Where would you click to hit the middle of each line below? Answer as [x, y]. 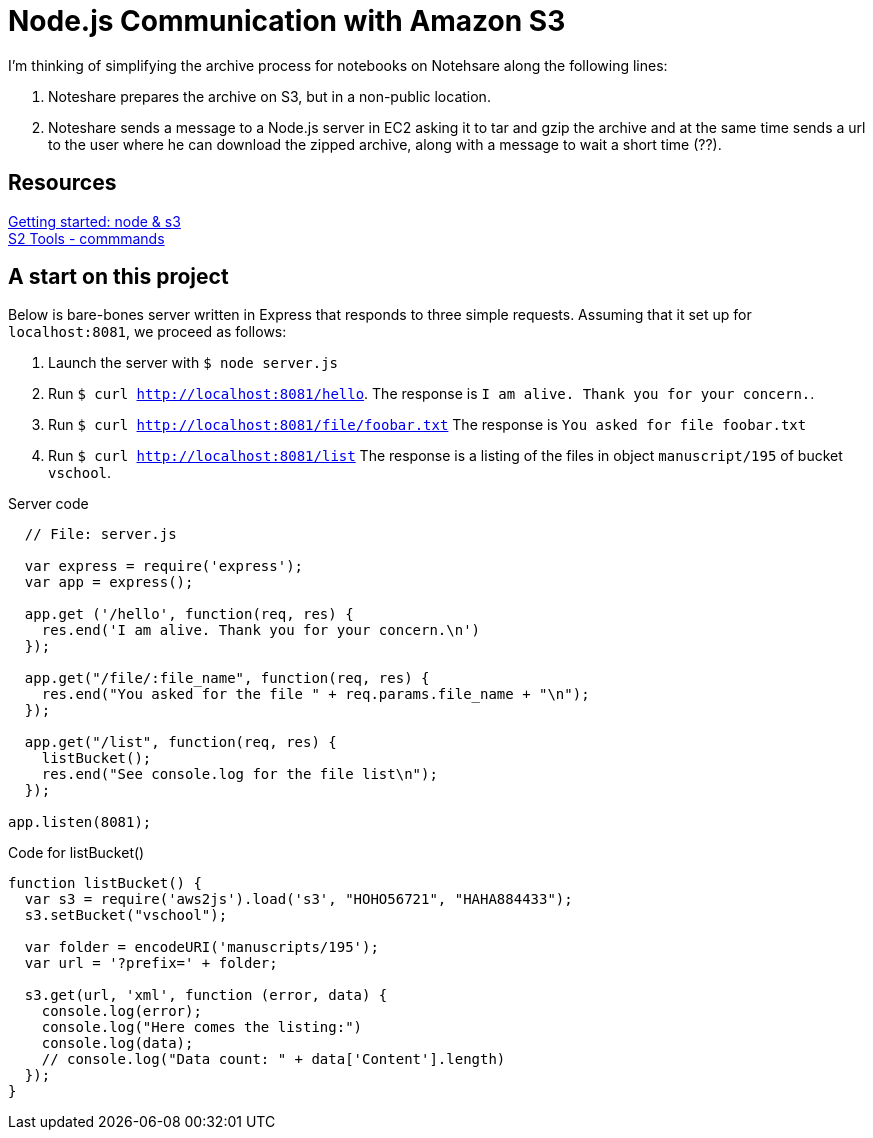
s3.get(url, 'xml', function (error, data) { [206, 995]
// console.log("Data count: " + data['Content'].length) [273, 1059]
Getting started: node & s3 [94, 221]
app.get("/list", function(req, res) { [180, 742]
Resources [62, 183]
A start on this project [118, 277]
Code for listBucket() [76, 853]
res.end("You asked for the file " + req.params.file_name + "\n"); [315, 694]
